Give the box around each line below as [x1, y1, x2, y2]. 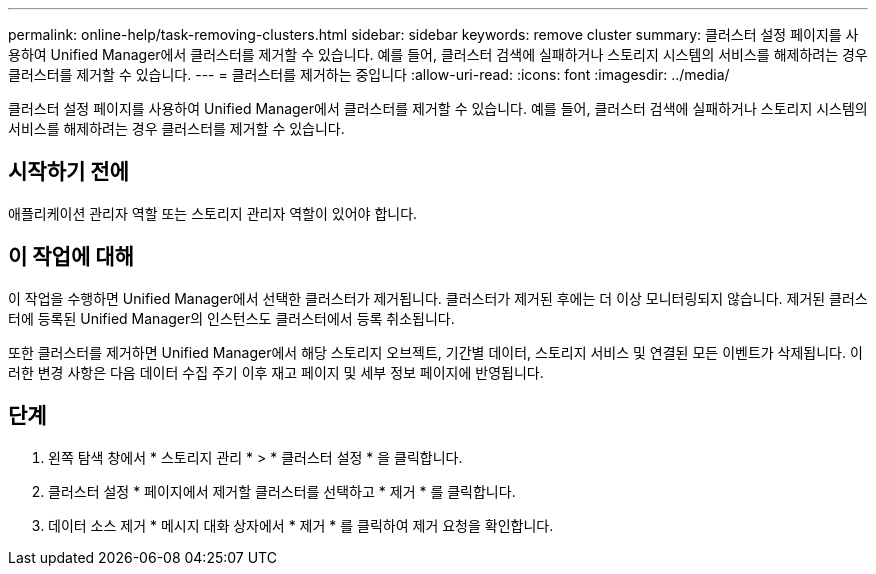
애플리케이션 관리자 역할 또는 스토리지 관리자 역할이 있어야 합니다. [8, 204, 418, 222]
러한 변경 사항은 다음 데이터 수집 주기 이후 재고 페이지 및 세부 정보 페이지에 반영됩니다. [8, 363, 544, 381]
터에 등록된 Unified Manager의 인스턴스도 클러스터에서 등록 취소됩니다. [8, 309, 455, 327]
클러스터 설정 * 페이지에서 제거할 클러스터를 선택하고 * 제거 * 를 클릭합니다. [48, 482, 516, 500]
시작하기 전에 [8, 159, 129, 185]
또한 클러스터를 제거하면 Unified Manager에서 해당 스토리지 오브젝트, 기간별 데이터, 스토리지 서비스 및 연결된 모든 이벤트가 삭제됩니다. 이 [8, 343, 863, 361]
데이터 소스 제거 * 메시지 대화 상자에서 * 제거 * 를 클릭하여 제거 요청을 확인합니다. [48, 516, 554, 534]
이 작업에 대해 [8, 244, 134, 270]
